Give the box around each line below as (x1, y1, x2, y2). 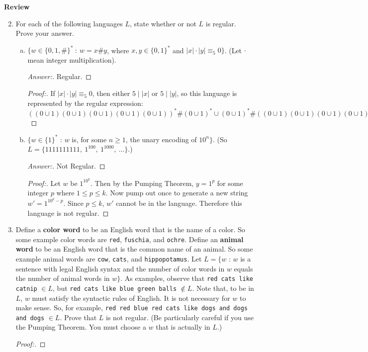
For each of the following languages (15, 18, 123, 28)
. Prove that (60, 312, 97, 322)
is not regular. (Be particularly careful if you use (106, 312, 254, 322)
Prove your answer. (15, 28, 74, 38)
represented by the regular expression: (27, 97, 143, 108)
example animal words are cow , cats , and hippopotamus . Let (15, 253, 202, 264)
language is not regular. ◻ (27, 207, 109, 218)
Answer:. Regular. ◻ (27, 71, 92, 82)
